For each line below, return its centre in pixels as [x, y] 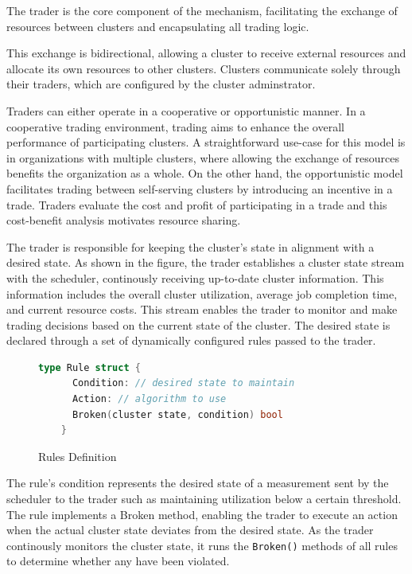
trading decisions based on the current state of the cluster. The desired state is [198, 324]
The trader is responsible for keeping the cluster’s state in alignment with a [190, 246]
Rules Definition [78, 456]
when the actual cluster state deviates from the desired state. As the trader [190, 530]
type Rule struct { [89, 367]
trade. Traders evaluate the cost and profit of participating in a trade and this [197, 204]
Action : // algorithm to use [149, 399]
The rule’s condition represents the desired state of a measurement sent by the [198, 483]
